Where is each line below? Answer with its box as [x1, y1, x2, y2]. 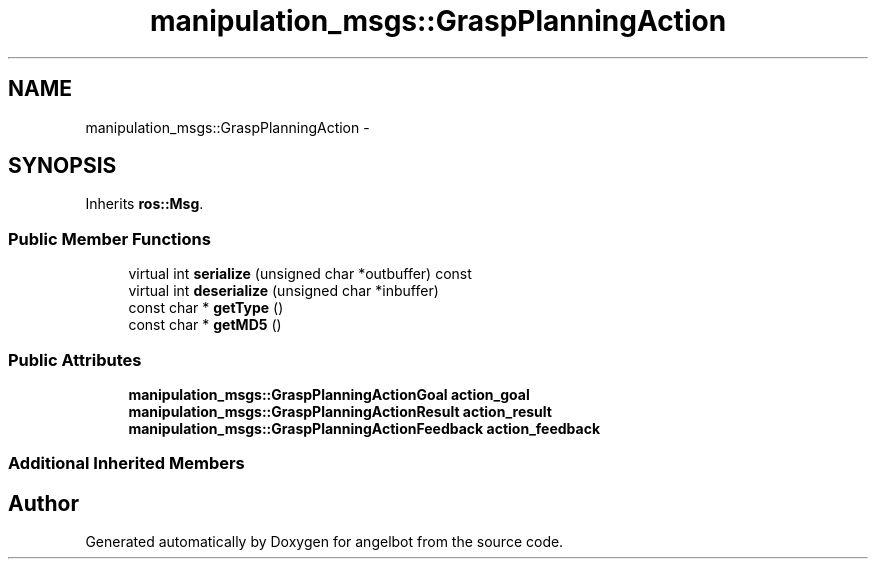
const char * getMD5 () [128, 316, 282, 334]
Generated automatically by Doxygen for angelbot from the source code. [85, 533, 564, 551]
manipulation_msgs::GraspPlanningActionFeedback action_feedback [128, 419, 601, 437]
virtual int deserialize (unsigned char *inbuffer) [128, 282, 439, 300]
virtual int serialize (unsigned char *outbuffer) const [128, 265, 472, 283]
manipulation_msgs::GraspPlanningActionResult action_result [128, 402, 552, 420]
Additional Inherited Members [8, 453, 245, 474]
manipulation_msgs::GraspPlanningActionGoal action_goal [128, 385, 530, 403]
